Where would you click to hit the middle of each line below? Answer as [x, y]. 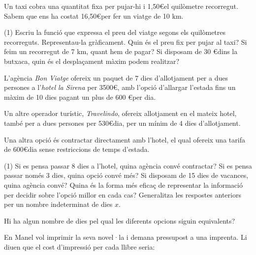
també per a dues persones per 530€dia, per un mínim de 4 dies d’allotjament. [122, 123]
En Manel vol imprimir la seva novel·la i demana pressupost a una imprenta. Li [126, 237]
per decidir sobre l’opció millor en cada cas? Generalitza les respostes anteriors [123, 194]
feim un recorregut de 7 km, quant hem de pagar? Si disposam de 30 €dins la [121, 51]
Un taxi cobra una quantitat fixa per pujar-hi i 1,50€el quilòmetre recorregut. [121, 6]
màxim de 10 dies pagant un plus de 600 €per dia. [80, 97]
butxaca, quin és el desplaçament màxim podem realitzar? [92, 61]
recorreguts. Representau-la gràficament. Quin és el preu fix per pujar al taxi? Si [126, 42]
